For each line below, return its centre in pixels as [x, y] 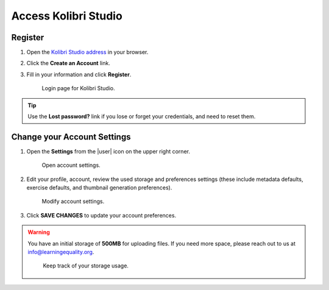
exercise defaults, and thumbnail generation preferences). [99, 188]
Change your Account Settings [71, 137]
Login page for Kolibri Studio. [78, 88]
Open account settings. [71, 165]
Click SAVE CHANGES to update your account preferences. [101, 215]
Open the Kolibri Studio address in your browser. [87, 52]
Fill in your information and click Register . [79, 74]
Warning [39, 232]
